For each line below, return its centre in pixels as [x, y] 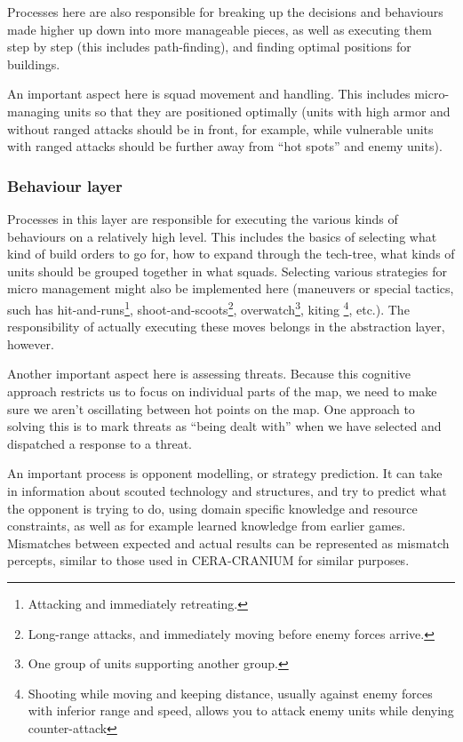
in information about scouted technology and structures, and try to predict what [227, 490]
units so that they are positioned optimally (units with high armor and [257, 111]
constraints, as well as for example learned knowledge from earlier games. [207, 526]
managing [34, 111]
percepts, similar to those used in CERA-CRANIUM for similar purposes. [208, 560]
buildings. [34, 64]
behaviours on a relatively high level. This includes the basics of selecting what [222, 236]
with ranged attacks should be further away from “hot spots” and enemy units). [225, 146]
